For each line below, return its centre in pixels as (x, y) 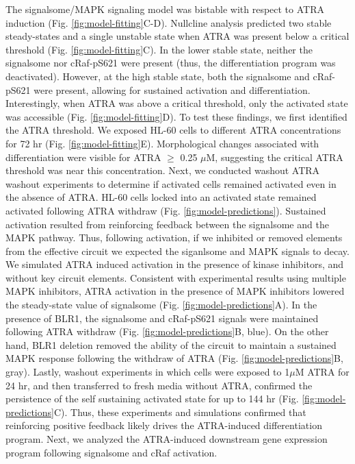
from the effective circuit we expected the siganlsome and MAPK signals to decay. (177, 251)
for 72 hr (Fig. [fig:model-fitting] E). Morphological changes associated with (162, 143)
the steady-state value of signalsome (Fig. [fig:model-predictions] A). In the (161, 305)
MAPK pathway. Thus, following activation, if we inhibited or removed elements (174, 237)
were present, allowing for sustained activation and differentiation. (172, 89)
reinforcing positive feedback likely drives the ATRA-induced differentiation (164, 425)
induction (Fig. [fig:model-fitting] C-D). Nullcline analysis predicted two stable (169, 22)
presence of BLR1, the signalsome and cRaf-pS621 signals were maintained (162, 318)
